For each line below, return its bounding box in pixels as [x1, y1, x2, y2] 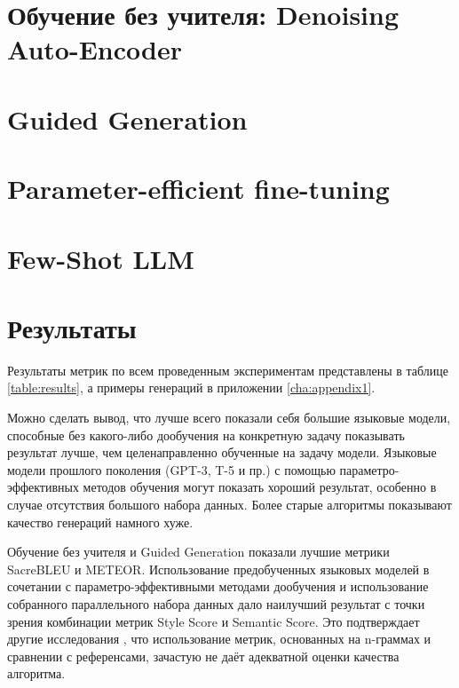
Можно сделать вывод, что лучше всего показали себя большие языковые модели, [7, 408, 451, 426]
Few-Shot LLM [7, 240, 194, 276]
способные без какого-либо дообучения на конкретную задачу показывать [7, 425, 405, 444]
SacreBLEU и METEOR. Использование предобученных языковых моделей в [7, 559, 430, 578]
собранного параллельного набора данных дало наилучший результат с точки [7, 594, 425, 613]
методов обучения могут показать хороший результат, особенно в [83, 478, 437, 496]
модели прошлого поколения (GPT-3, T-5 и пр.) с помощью [7, 460, 336, 478]
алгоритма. [7, 664, 66, 683]
